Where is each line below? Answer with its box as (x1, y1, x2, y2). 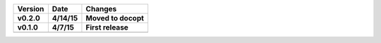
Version (17, 4, 44, 13)
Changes (85, 4, 117, 13)
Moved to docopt (85, 13, 145, 23)
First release (85, 23, 128, 32)
